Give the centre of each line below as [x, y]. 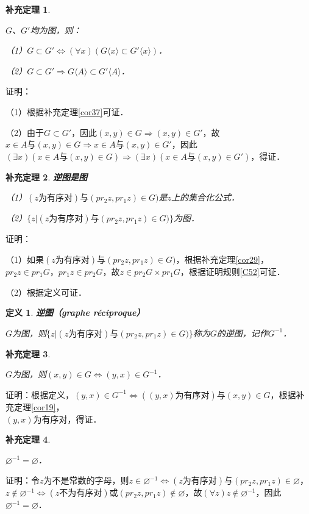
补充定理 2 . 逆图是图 [46, 177]
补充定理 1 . [28, 9]
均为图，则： [56, 30]
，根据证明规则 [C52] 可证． [233, 271]
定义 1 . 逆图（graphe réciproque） [75, 312]
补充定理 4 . [28, 439]
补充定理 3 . [28, 353]
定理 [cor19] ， [39, 406]
